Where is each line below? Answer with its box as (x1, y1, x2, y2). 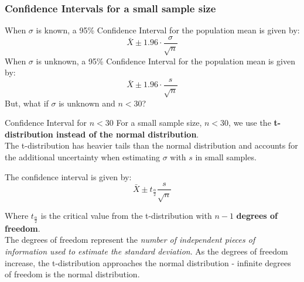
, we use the (228, 116, 271, 129)
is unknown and (59, 97, 115, 109)
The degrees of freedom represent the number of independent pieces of (5, 233, 255, 246)
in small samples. (195, 151, 257, 163)
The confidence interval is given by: (5, 170, 132, 183)
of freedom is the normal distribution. (5, 268, 140, 280)
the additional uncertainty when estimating (5, 151, 160, 163)
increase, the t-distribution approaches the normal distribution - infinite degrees (5, 256, 291, 269)
